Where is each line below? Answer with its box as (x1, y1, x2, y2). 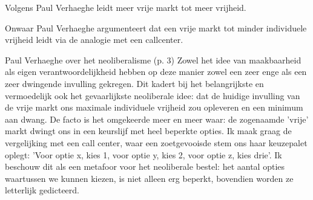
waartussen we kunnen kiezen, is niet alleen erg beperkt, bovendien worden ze (5, 172, 294, 184)
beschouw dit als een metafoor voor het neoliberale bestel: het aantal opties (5, 160, 285, 173)
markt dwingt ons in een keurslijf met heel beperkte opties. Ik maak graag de (5, 124, 292, 137)
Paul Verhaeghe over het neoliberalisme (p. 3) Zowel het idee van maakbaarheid (5, 53, 301, 66)
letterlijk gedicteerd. (5, 184, 79, 196)
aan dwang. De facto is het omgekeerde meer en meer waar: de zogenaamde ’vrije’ (5, 112, 309, 125)
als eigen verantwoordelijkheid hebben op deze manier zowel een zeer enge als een (5, 65, 307, 78)
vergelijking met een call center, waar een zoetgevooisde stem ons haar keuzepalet (5, 136, 308, 149)
